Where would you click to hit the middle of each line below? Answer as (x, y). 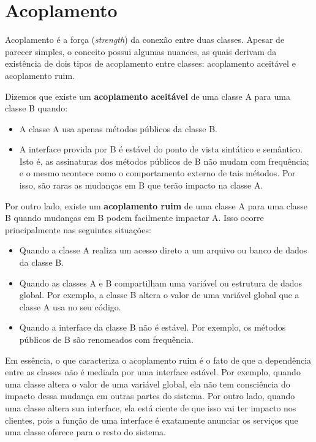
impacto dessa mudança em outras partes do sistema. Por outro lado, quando (150, 396)
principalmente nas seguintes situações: (78, 229)
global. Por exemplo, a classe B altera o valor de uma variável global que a (159, 295)
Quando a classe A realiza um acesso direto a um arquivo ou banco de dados (163, 250)
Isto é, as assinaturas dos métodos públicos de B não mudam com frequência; (164, 161)
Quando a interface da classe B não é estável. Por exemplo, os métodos (152, 327)
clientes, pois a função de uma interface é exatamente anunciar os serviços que (152, 420)
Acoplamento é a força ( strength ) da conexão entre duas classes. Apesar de (145, 39)
